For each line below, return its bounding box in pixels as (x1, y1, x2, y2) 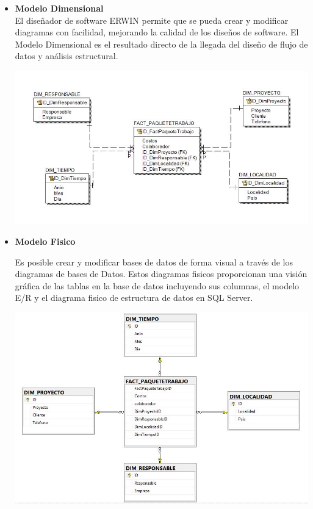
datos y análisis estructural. (15, 49, 118, 62)
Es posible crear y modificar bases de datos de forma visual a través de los (15, 255, 293, 268)
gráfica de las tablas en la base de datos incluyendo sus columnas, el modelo (15, 279, 300, 292)
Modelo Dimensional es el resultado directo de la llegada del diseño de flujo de (15, 37, 308, 50)
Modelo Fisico (15, 235, 76, 247)
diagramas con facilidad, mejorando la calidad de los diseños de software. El (15, 26, 299, 38)
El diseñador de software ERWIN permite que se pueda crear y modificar (15, 13, 289, 26)
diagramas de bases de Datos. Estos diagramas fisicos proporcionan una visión (15, 267, 308, 280)
